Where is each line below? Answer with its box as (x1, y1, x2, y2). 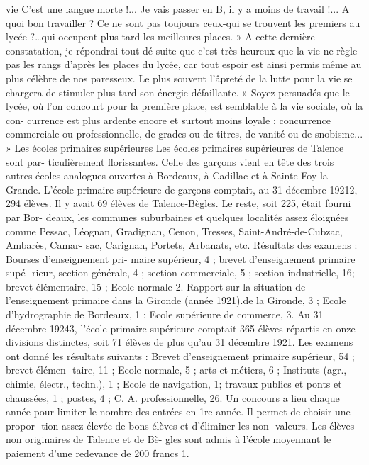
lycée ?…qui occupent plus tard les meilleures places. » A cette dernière (6, 29, 315, 44)
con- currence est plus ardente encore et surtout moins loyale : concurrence (6, 112, 331, 127)
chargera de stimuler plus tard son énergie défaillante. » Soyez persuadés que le (6, 84, 350, 99)
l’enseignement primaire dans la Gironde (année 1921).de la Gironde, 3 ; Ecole (6, 293, 346, 308)
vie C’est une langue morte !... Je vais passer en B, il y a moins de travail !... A (6, 1, 350, 16)
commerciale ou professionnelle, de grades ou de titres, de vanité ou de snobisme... (6, 126, 363, 141)
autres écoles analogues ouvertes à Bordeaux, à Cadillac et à (6, 168, 268, 183)
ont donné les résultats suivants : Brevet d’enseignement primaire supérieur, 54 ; (6, 348, 355, 363)
